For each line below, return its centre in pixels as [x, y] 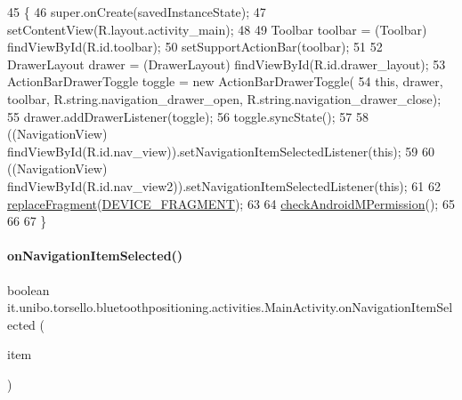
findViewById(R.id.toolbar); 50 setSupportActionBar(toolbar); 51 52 [195, 47]
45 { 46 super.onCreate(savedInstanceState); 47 [137, 12]
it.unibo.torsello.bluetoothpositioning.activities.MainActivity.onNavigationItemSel [230, 307]
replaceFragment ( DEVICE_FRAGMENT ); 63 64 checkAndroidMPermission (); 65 [231, 203]
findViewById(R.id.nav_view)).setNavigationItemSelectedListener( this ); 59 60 [221, 151]
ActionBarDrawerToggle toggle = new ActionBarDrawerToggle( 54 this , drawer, [225, 81]
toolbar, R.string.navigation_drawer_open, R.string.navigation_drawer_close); [224, 98]
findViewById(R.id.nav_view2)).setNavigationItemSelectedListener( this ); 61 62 [224, 185]
